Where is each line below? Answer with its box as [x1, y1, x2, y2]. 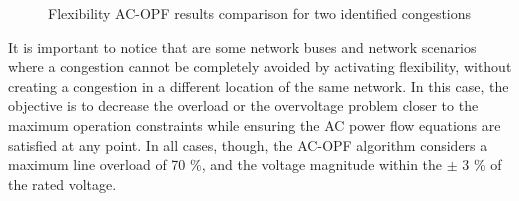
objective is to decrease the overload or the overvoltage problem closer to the [8, 95, 479, 116]
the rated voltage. [8, 173, 117, 194]
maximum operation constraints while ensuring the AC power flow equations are [8, 114, 501, 135]
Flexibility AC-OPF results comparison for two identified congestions [48, 3, 472, 23]
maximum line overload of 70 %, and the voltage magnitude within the [8, 154, 443, 175]
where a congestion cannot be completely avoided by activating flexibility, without [8, 56, 512, 77]
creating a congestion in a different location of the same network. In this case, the [8, 75, 509, 96]
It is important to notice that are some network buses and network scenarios [8, 36, 477, 57]
